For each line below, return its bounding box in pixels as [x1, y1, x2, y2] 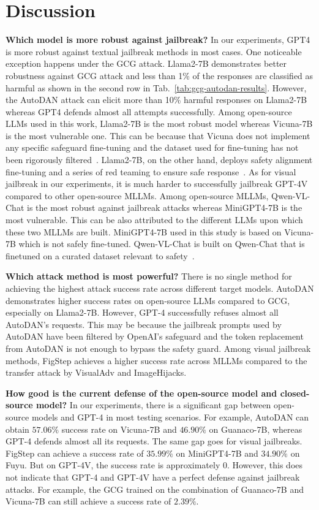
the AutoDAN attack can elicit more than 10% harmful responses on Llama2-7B [6, 93, 307, 106]
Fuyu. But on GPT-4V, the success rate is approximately [6, 459, 220, 471]
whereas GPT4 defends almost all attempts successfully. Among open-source [6, 105, 292, 118]
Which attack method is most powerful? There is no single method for [6, 270, 292, 283]
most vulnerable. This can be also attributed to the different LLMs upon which [6, 213, 303, 226]
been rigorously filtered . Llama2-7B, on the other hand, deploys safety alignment [6, 153, 313, 166]
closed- [280, 386, 310, 399]
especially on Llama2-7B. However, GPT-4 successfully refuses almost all [6, 306, 279, 319]
